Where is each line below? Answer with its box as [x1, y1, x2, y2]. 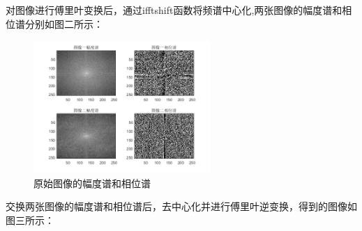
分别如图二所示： [24, 16, 103, 31]
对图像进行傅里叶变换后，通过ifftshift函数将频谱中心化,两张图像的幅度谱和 [6, 3, 342, 17]
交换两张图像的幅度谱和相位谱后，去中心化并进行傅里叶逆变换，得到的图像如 [6, 199, 357, 214]
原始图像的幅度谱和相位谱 [33, 175, 151, 190]
